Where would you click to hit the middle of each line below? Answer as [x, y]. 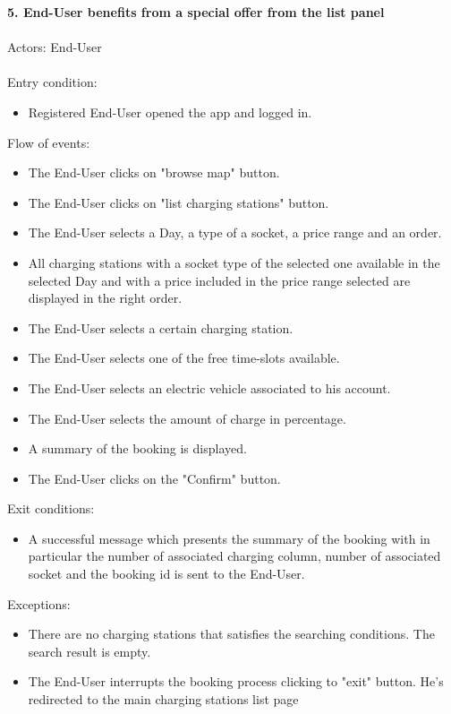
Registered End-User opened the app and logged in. [170, 112]
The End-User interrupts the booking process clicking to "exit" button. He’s [236, 681]
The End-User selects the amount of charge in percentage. [187, 418]
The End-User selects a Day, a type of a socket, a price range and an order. [235, 232]
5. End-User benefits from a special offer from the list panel [196, 12]
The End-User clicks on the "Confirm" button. [154, 478]
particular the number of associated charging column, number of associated [234, 556]
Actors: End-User [55, 47]
